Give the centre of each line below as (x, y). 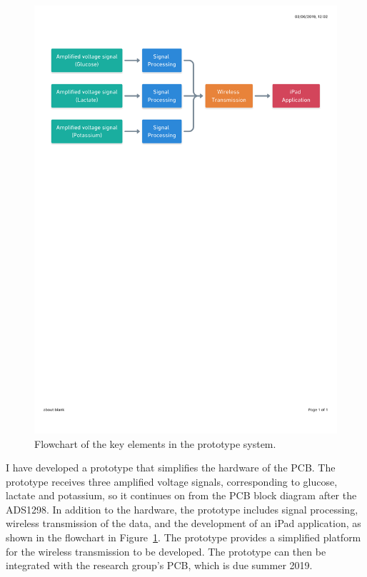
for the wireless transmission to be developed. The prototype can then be (166, 551)
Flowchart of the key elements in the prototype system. (155, 443)
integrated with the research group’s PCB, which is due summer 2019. (159, 565)
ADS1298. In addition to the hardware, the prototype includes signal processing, (182, 509)
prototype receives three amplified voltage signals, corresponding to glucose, (172, 481)
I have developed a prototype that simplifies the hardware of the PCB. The (171, 468)
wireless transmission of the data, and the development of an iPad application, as (183, 523)
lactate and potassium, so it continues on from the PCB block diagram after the (181, 495)
